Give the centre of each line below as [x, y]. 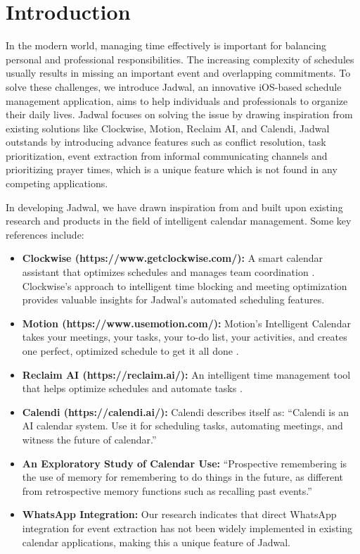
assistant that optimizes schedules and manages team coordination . [168, 272]
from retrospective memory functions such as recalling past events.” [167, 490]
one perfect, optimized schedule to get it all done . [130, 351]
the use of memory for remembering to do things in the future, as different [183, 477]
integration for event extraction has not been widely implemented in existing [187, 528]
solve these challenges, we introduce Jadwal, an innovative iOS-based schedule [174, 86]
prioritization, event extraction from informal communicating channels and [167, 155]
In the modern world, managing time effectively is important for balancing [166, 45]
